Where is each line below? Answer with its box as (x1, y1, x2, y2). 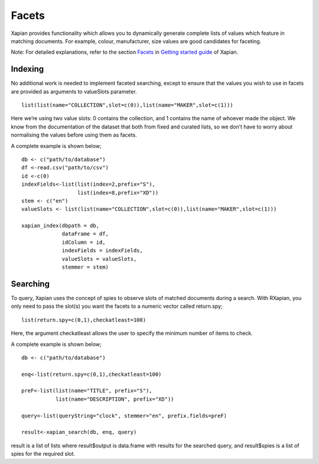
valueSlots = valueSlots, (61, 255, 137, 262)
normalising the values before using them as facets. (11, 131, 137, 138)
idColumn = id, (61, 239, 106, 246)
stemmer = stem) (61, 264, 109, 270)
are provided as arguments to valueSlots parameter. (11, 88, 137, 95)
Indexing (11, 64, 44, 74)
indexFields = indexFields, (61, 247, 143, 254)
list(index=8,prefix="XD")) (77, 189, 159, 196)
